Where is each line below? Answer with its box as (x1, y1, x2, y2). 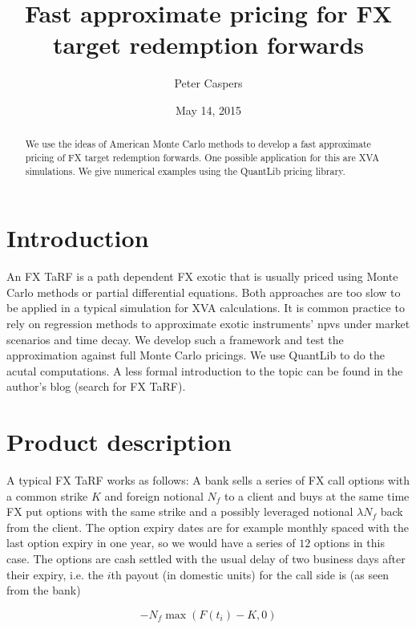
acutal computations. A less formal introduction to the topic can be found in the (6, 362, 403, 379)
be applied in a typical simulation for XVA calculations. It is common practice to (6, 299, 405, 316)
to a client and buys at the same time (224, 487, 410, 504)
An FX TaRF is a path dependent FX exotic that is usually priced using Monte (6, 268, 398, 285)
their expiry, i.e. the (6, 566, 104, 582)
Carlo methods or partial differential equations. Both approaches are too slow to (6, 283, 401, 300)
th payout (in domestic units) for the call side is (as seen (111, 566, 390, 582)
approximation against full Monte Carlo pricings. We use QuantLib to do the (6, 347, 385, 363)
